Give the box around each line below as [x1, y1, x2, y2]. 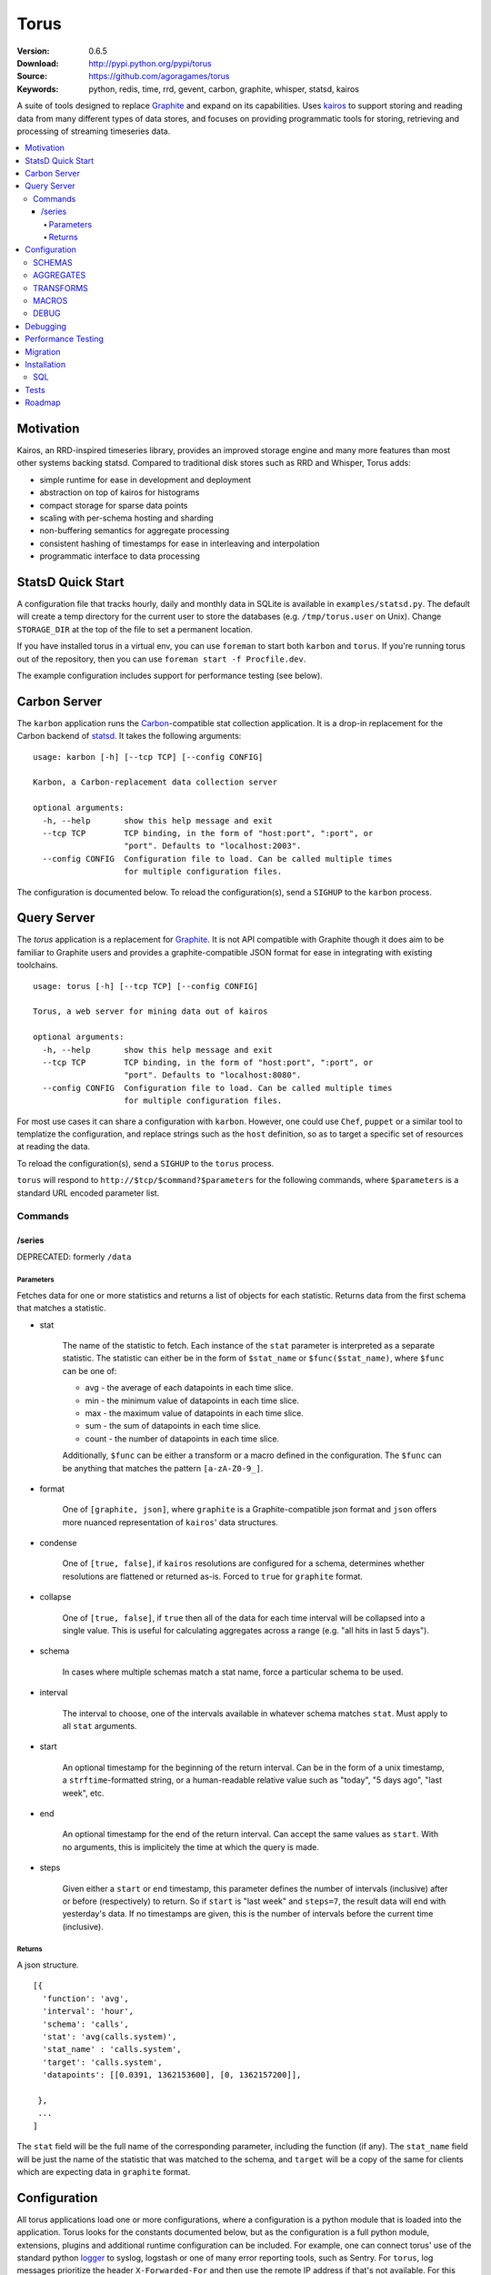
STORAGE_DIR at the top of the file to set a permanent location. [16, 623, 254, 634]
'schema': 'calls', [42, 2018, 129, 2029]
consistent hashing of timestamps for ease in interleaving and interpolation [39, 538, 320, 549]
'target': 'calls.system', [42, 2057, 163, 2068]
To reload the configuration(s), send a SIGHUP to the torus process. [16, 1158, 275, 1168]
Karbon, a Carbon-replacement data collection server [33, 777, 277, 787]
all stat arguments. [62, 1721, 137, 1731]
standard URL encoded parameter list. [16, 1188, 160, 1198]
